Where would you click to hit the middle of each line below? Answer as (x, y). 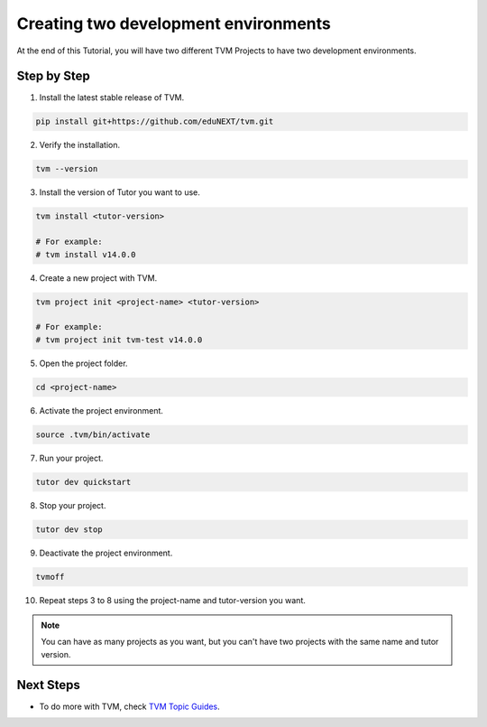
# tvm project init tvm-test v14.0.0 (119, 340)
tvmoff (50, 577)
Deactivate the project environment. (106, 553)
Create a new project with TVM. (98, 278)
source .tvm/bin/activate (93, 434)
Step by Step (53, 76)
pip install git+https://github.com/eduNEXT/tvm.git (155, 121)
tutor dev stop (69, 529)
